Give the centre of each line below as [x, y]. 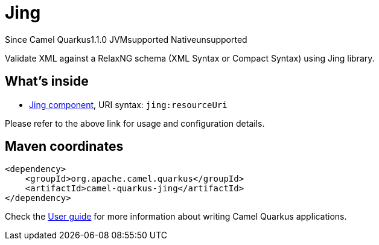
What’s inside [47, 81]
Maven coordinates [64, 147]
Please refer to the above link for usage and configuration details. [135, 123]
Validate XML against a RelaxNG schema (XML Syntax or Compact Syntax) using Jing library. [190, 58]
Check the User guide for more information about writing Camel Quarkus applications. [176, 217]
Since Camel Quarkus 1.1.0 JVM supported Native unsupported [126, 39]
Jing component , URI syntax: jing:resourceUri [128, 104]
